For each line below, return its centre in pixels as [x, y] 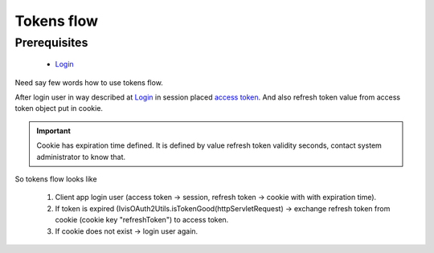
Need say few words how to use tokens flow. [89, 82]
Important [54, 131]
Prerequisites [51, 43]
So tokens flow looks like [56, 179]
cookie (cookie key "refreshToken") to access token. [142, 220]
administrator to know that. [81, 157]
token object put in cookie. [59, 108]
